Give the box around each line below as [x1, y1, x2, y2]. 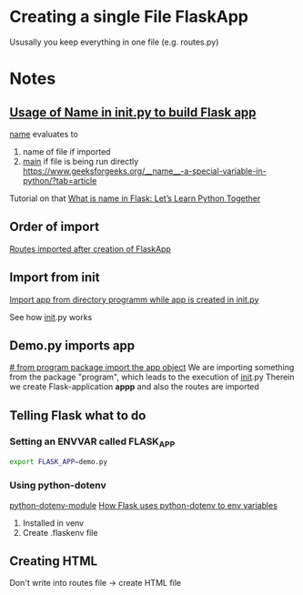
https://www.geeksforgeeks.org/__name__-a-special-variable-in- [22, 166, 267, 176]
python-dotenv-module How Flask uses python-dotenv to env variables [9, 499, 278, 510]
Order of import [9, 219, 100, 235]
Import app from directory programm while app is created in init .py [9, 294, 259, 305]
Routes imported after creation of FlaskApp [9, 243, 171, 254]
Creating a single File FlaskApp [9, 6, 248, 27]
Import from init [9, 270, 100, 286]
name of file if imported [22, 146, 111, 156]
